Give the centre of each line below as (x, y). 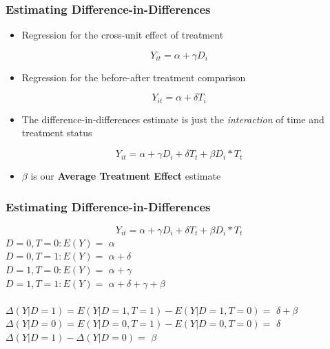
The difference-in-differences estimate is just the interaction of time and (173, 119)
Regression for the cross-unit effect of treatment (123, 35)
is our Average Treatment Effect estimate (126, 176)
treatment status (57, 133)
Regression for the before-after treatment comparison (134, 77)
